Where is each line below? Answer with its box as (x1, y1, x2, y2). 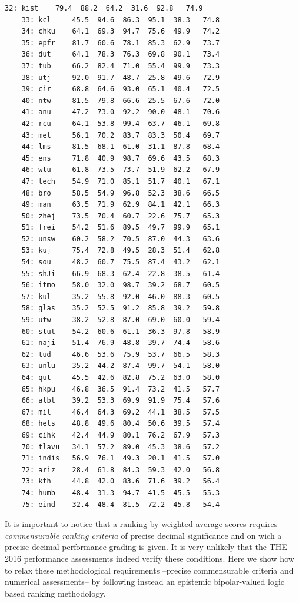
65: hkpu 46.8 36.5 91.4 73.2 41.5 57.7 (21, 385, 220, 393)
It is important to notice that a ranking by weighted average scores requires (5, 518, 278, 530)
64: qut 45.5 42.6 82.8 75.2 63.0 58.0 (21, 373, 220, 382)
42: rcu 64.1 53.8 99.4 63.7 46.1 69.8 (21, 119, 220, 128)
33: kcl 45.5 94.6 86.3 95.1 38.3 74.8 (21, 15, 220, 24)
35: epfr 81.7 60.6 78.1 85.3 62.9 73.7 (21, 38, 220, 47)
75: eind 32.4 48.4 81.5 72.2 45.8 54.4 (21, 500, 220, 509)
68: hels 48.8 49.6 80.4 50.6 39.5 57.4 (21, 419, 220, 428)
